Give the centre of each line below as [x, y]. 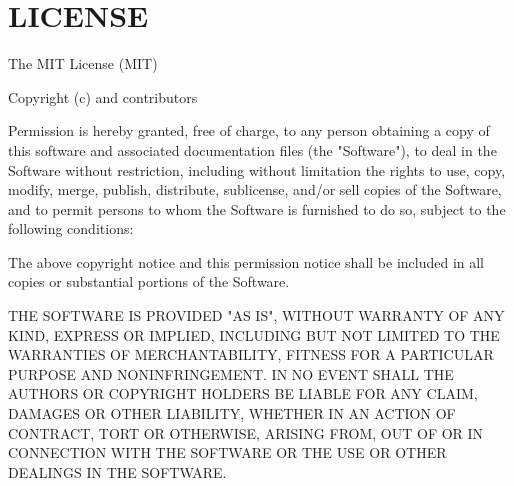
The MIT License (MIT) [83, 63]
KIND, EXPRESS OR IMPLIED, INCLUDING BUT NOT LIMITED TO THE [254, 334]
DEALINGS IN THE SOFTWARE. [117, 471]
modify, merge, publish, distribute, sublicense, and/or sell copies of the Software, [255, 189]
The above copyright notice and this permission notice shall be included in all [246, 261]
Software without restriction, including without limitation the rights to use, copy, [257, 169]
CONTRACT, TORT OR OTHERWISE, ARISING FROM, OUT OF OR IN [246, 432]
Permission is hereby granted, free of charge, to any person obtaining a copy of [249, 130]
